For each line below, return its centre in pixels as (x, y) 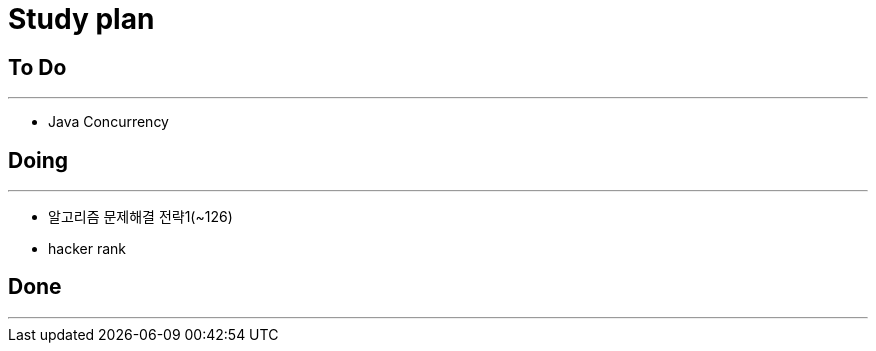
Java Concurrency (108, 122)
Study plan (81, 19)
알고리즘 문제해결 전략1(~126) (140, 217)
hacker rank (87, 249)
